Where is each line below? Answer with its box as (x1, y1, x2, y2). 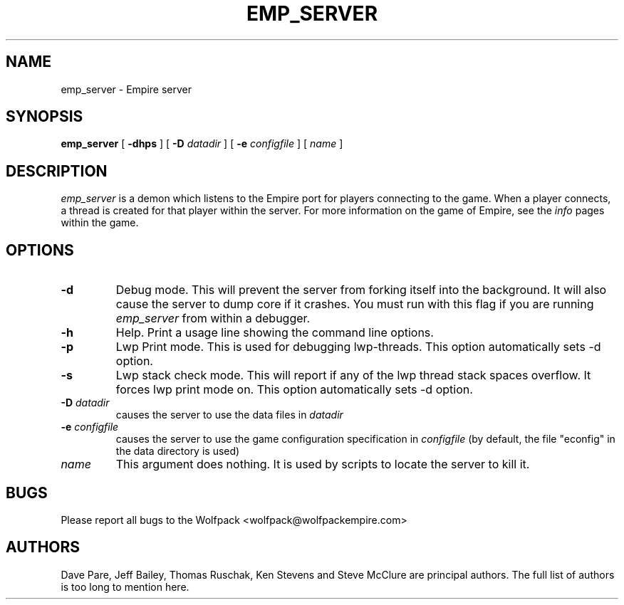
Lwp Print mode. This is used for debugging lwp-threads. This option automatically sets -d (115, 340, 601, 354)
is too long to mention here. (61, 580, 189, 593)
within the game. (61, 216, 139, 229)
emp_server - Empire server (61, 83, 192, 95)
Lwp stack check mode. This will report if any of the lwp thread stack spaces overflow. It (115, 368, 591, 383)
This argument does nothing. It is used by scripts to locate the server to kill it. (115, 457, 530, 472)
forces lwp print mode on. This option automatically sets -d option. (115, 382, 473, 397)
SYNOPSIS (6, 107, 83, 126)
